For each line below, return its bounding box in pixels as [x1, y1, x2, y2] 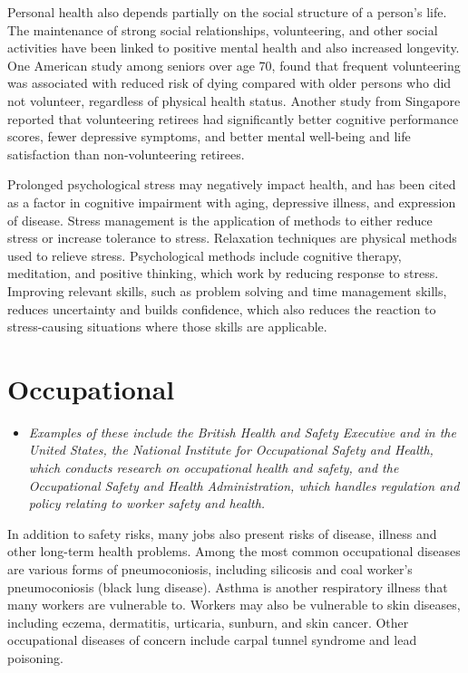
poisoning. [7, 648, 63, 667]
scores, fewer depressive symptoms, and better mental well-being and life [7, 127, 411, 146]
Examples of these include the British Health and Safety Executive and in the [28, 422, 456, 441]
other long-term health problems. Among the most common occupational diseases [7, 542, 461, 561]
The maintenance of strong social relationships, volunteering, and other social [7, 20, 438, 39]
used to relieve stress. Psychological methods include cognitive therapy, [7, 245, 402, 264]
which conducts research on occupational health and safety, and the [28, 458, 399, 476]
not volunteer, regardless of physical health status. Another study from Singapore [7, 91, 461, 110]
